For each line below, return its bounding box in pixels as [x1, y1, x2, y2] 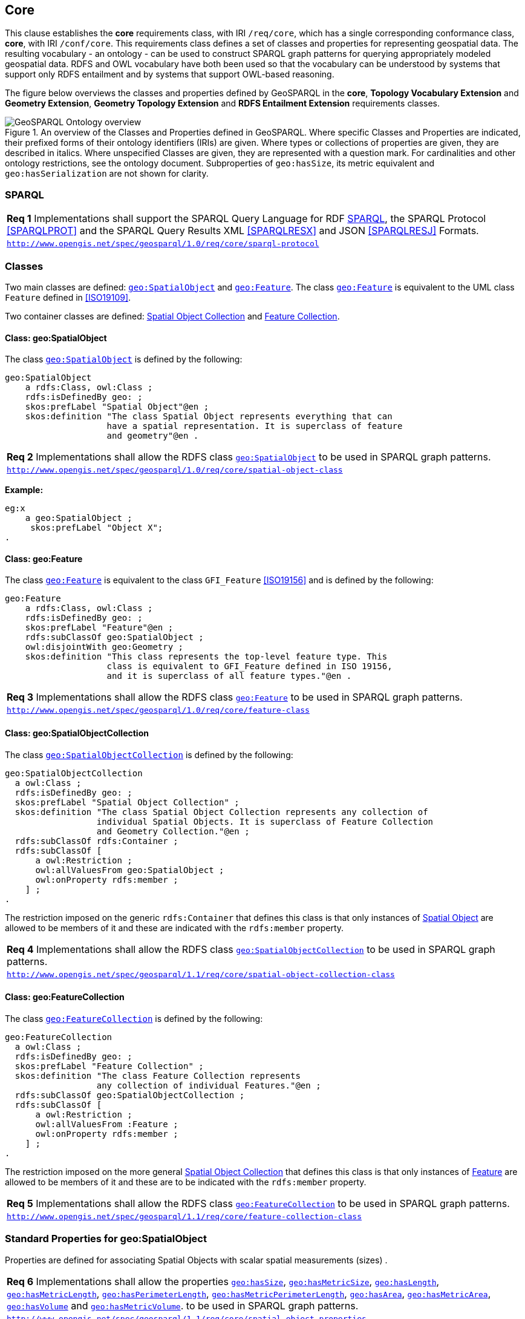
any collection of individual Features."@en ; [96, 1080, 321, 1090]
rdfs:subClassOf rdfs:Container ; [15, 836, 178, 846]
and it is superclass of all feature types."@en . [106, 671, 352, 681]
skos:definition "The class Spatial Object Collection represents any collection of [15, 807, 428, 817]
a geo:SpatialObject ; [25, 513, 132, 523]
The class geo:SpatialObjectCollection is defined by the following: [5, 749, 293, 760]
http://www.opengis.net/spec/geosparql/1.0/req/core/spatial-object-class [7, 465, 343, 475]
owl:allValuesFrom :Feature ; [35, 1119, 178, 1129]
